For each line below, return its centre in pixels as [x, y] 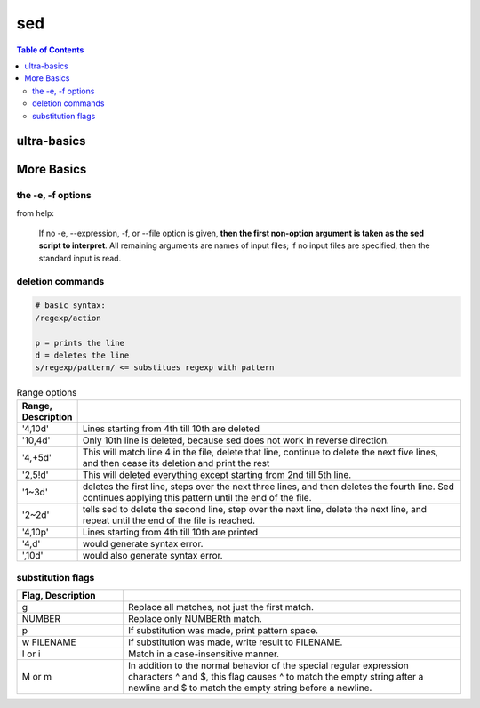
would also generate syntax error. [152, 555]
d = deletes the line [82, 355]
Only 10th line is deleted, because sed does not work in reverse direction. [236, 440]
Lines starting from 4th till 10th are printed [170, 532]
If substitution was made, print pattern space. [223, 631]
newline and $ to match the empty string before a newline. [250, 688]
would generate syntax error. [143, 543]
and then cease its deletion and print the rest [176, 463]
